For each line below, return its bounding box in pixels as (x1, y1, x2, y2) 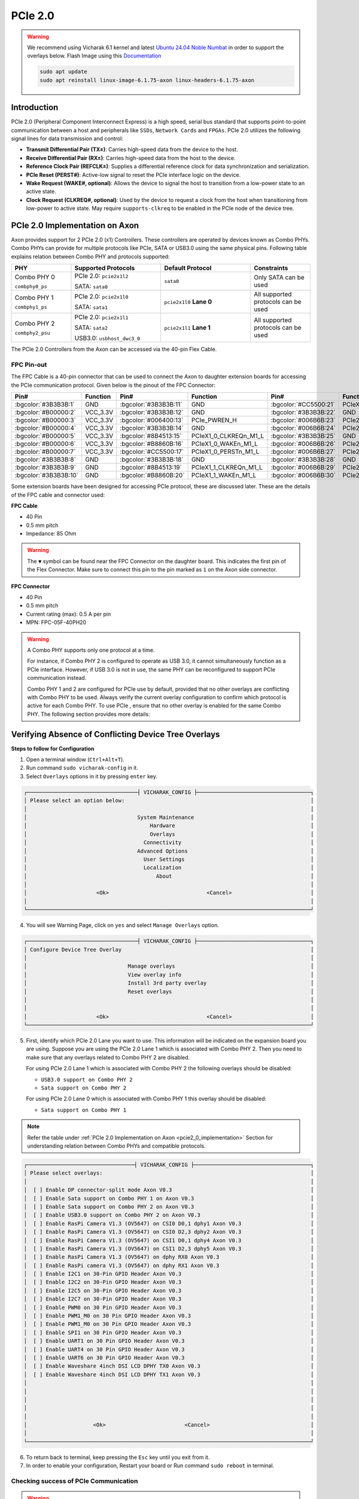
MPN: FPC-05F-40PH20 (26, 619, 87, 626)
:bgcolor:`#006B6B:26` (270, 440, 336, 448)
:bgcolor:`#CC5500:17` (120, 447, 184, 456)
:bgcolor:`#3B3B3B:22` (270, 408, 336, 417)
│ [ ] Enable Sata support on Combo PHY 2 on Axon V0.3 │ (23, 1203, 314, 1210)
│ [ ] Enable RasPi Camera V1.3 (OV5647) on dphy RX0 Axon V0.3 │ (23, 1254, 314, 1260)
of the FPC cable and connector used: (11, 491, 105, 498)
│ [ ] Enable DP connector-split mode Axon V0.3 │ (23, 1187, 314, 1193)
